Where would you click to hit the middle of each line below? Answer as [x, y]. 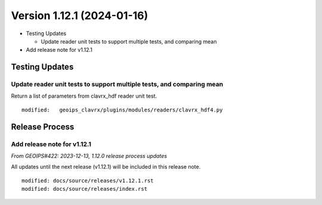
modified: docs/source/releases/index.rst [85, 189]
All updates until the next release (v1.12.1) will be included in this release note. [106, 167]
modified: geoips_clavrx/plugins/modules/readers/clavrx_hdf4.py [122, 110]
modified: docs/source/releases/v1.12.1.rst [88, 181]
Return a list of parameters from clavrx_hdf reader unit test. [84, 96]
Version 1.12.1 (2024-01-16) [80, 15]
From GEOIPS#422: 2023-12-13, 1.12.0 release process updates [89, 156]
